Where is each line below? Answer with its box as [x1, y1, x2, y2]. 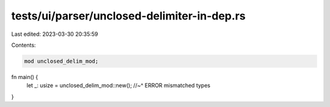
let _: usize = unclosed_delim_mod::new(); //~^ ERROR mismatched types [26, 82, 211, 89]
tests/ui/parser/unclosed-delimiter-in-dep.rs [11, 9, 246, 22]
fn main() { [11, 73, 38, 80]
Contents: [11, 41, 36, 49]
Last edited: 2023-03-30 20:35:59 [11, 30, 98, 38]
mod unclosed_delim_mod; [24, 58, 99, 64]
